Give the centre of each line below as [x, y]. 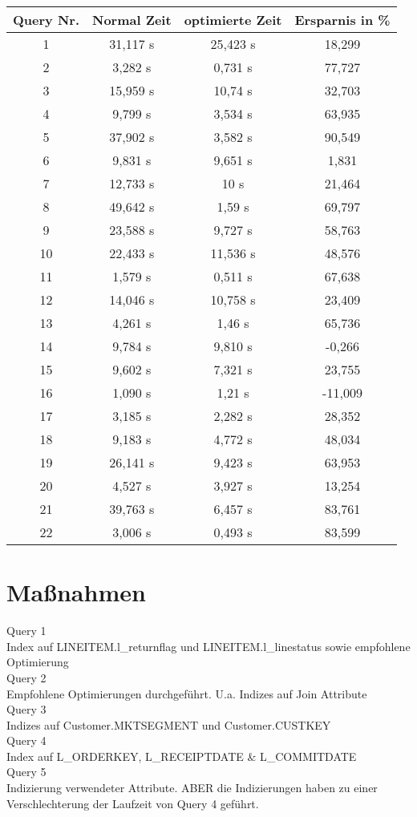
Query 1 [26, 631]
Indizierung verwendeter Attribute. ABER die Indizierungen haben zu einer [192, 788]
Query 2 [26, 677]
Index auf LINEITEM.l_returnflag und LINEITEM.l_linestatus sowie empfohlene [208, 646]
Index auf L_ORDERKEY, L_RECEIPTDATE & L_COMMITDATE [182, 756]
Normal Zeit [132, 20]
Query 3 [26, 709]
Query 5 [26, 772]
